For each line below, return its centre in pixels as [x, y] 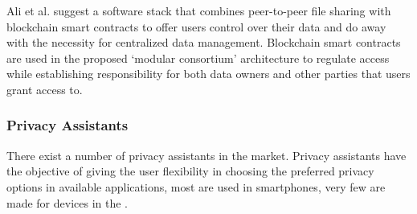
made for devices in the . [67, 202]
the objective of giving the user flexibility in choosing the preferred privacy [190, 171]
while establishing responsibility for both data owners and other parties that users [208, 74]
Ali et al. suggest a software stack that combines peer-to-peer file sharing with [199, 10]
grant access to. [45, 89]
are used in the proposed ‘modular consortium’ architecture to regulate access [198, 58]
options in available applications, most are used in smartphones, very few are [196, 186]
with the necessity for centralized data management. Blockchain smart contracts [204, 42]
